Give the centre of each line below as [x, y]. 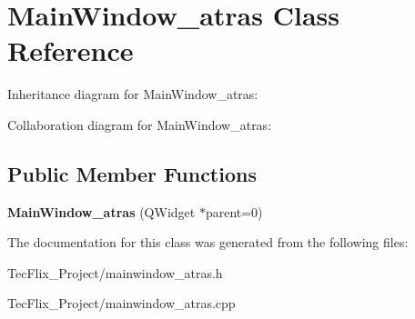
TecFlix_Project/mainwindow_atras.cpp [121, 303]
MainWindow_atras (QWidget [101, 211]
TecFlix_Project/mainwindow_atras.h [115, 272]
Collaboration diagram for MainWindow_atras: [140, 124]
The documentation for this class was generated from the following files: [208, 242]
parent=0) [234, 211]
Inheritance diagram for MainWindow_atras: [133, 94]
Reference [71, 50]
